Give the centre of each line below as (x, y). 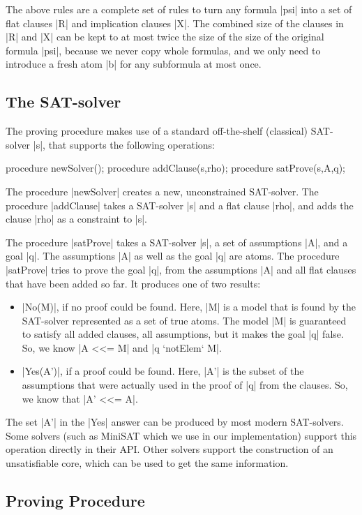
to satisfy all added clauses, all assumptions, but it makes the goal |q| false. (183, 334)
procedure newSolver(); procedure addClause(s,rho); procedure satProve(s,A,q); (176, 168)
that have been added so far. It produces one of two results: (133, 283)
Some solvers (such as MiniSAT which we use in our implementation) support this (181, 435)
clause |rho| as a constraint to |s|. (76, 219)
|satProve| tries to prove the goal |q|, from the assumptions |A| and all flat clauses (181, 269)
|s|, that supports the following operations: (124, 144)
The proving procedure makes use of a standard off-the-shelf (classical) (157, 131)
